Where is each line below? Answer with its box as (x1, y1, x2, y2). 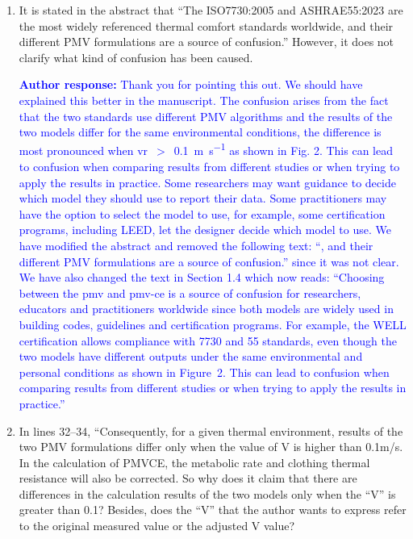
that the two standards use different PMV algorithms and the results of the (19, 107, 393, 124)
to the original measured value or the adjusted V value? (19, 517, 295, 534)
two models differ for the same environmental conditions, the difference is (19, 123, 382, 140)
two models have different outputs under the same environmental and (19, 348, 363, 365)
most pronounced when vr (19, 142, 148, 159)
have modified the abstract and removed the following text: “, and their (19, 236, 373, 253)
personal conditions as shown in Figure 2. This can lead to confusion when (19, 363, 390, 380)
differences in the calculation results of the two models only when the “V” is (19, 485, 396, 502)
